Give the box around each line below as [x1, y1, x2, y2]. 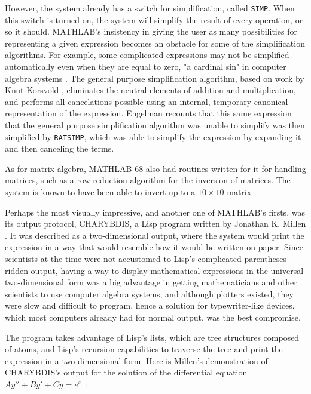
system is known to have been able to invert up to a [5, 186, 196, 198]
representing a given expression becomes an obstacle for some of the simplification [5, 36, 305, 49]
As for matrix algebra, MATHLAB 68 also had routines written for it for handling [5, 162, 306, 174]
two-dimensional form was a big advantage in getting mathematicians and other [5, 276, 297, 288]
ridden [5, 264, 28, 276]
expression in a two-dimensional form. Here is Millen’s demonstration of [5, 354, 268, 367]
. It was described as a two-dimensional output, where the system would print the [5, 229, 304, 241]
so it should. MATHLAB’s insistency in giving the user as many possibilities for [5, 25, 297, 38]
